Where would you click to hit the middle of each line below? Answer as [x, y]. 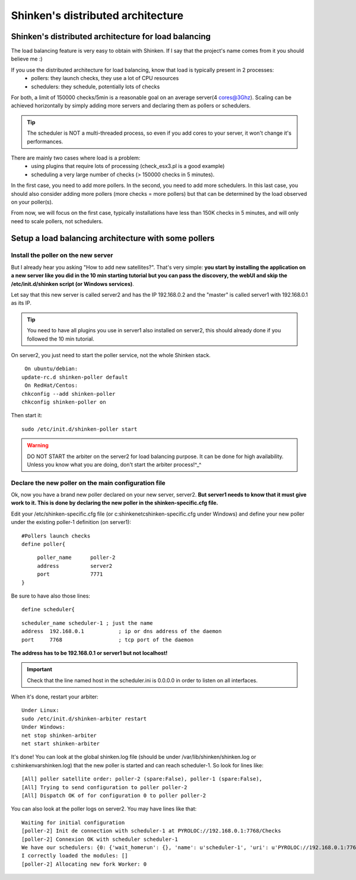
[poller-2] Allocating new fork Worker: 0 [84, 864]
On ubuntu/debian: [51, 369]
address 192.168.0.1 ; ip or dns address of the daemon [122, 631]
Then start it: [27, 415]
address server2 [75, 566]
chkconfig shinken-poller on [64, 402]
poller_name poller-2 [76, 557]
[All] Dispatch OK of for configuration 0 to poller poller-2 [114, 795]
